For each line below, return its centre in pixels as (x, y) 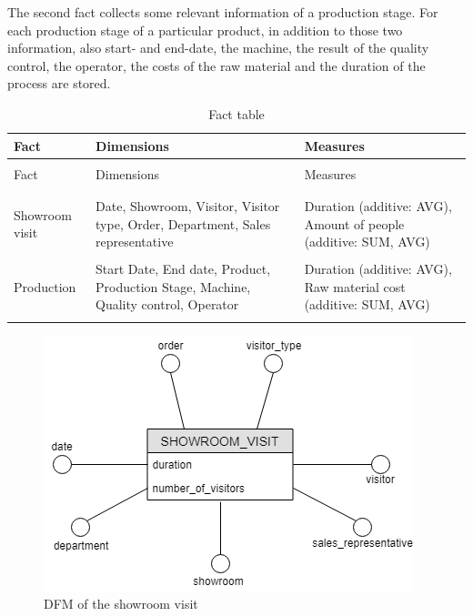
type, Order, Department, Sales (183, 223)
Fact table (236, 113)
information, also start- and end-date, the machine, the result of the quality (218, 48)
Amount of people (354, 223)
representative (135, 242)
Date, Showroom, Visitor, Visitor (188, 206)
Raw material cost (355, 286)
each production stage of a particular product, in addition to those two (205, 30)
